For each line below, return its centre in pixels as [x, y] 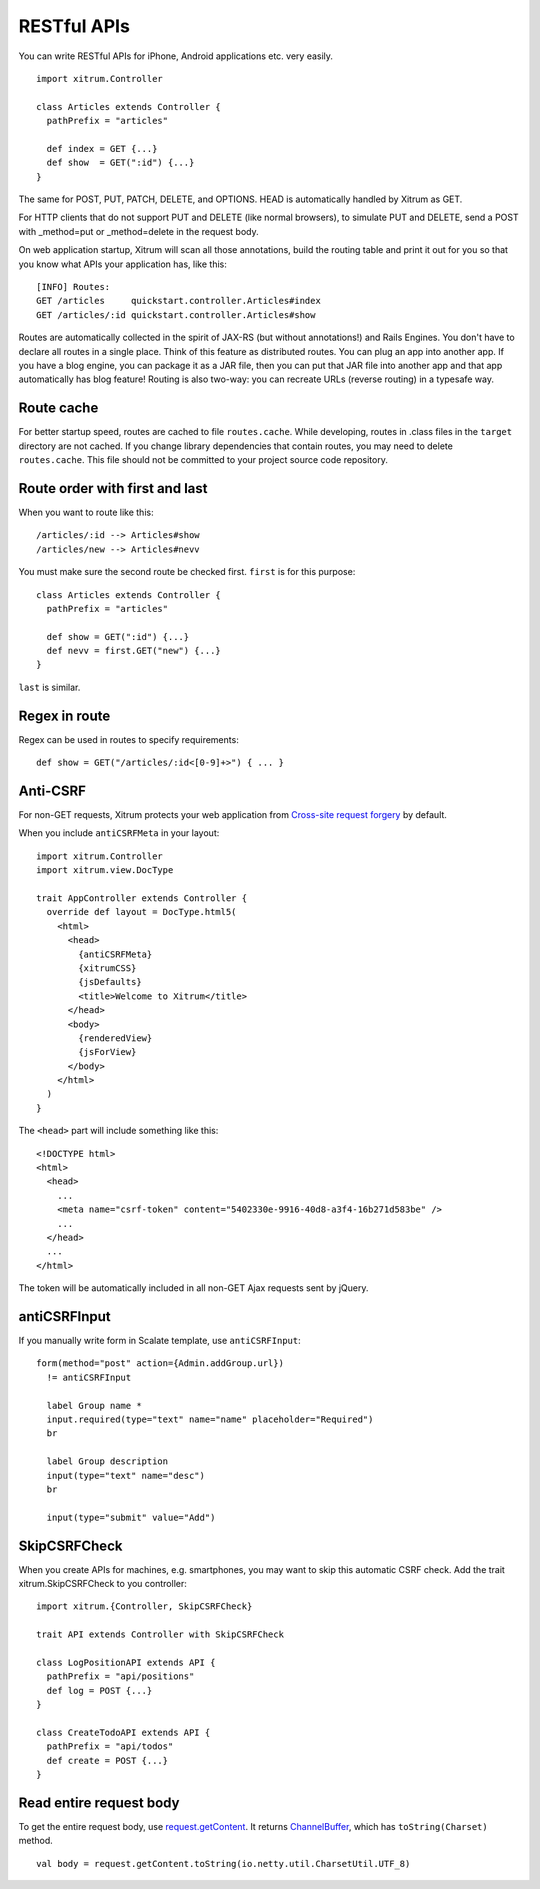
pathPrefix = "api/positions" [120, 1676]
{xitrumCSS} [107, 968]
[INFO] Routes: [73, 287]
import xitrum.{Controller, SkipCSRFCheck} [144, 1606]
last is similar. [49, 687]
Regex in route [64, 715]
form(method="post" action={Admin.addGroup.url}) [160, 1363]
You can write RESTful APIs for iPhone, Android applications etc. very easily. [176, 56]
